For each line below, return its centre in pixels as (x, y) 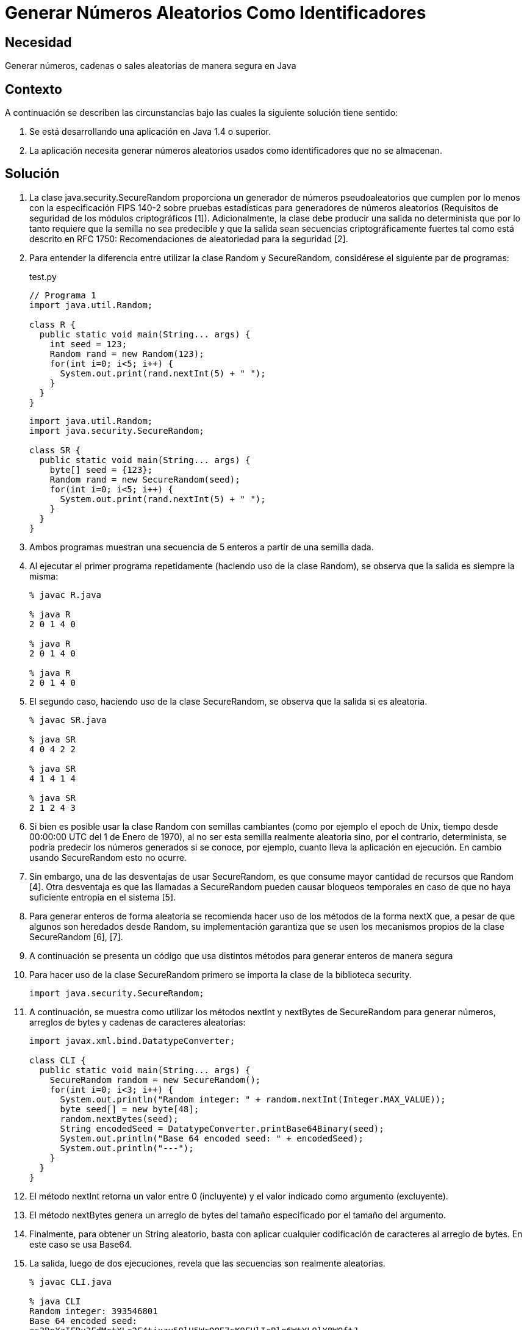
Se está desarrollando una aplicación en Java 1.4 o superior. (150, 132)
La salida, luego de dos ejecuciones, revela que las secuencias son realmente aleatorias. (207, 1263)
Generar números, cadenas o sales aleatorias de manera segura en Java (151, 66)
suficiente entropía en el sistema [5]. (103, 897)
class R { (52, 324)
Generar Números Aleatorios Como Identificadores (216, 13)
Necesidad (38, 42)
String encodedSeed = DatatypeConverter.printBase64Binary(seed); (222, 1128)
